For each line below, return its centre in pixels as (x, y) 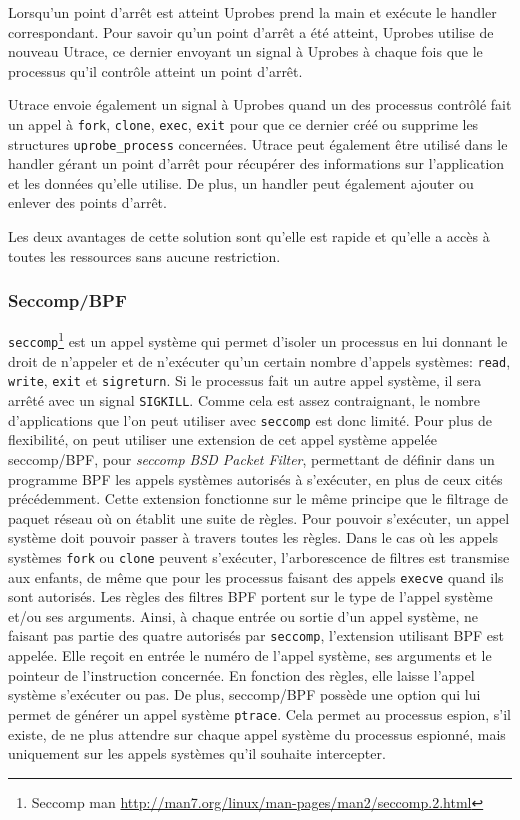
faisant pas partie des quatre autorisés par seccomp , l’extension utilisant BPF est (256, 635)
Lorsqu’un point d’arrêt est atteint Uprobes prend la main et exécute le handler (252, 12)
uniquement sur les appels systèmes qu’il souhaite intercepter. (197, 753)
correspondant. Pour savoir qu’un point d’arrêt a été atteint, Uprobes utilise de (251, 31)
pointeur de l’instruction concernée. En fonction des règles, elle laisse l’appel (241, 674)
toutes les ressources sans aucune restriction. (144, 255)
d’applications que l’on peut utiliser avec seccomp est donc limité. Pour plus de (250, 419)
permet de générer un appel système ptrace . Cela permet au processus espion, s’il (259, 713)
